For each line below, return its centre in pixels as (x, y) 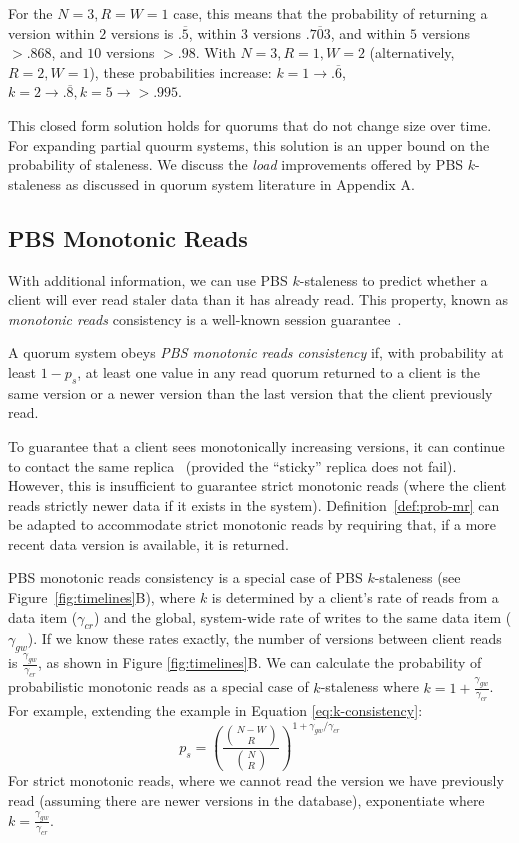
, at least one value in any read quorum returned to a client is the (279, 371)
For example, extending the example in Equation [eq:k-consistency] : (215, 710)
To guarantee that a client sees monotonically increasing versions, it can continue (256, 445)
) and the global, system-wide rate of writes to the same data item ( (302, 616)
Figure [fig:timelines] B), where (102, 597)
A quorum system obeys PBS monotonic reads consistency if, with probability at (256, 352)
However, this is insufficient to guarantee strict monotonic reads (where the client (257, 485)
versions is (142, 32)
